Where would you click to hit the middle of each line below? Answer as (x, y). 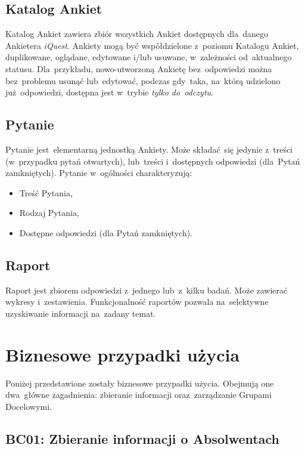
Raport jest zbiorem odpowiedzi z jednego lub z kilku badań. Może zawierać (147, 290)
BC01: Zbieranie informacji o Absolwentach (142, 438)
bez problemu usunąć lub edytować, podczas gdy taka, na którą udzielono (143, 80)
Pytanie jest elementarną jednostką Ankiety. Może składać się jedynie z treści (149, 149)
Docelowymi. (29, 406)
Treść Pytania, (46, 192)
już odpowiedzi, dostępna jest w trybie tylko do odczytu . (109, 92)
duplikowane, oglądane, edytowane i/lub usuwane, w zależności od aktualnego (149, 57)
